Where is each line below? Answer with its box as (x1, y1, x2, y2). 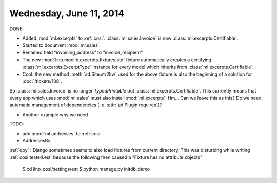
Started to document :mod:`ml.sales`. (22, 42, 101, 48)
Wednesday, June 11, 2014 (9, 8, 125, 19)
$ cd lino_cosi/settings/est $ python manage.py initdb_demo (22, 166, 150, 172)
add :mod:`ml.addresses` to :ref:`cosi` (22, 130, 102, 136)
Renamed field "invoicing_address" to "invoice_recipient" (22, 49, 143, 56)
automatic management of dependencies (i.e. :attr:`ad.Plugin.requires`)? (9, 102, 162, 108)
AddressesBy (22, 138, 51, 144)
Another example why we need (22, 111, 88, 118)
